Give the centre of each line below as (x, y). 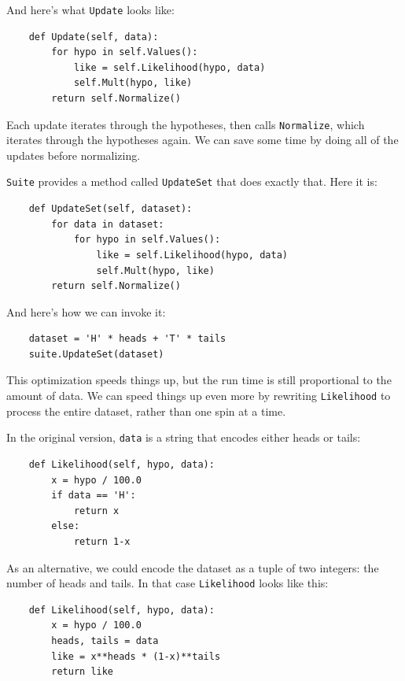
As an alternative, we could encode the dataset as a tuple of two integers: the (193, 567)
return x (96, 511)
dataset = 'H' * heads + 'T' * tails (127, 339)
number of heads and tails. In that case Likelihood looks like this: (168, 583)
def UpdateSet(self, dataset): (110, 209)
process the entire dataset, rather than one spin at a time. (146, 411)
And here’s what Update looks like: (90, 9)
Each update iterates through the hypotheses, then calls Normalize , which (186, 124)
